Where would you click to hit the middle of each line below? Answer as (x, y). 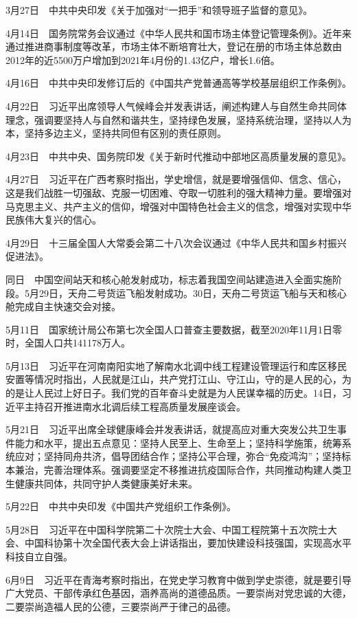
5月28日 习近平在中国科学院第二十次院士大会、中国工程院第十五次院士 (166, 529)
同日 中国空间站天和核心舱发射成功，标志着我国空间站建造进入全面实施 (169, 279)
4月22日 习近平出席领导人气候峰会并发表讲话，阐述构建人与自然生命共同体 (176, 106)
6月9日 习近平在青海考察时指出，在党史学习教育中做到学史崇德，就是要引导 (178, 579)
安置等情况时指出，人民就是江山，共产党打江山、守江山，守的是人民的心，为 (178, 379)
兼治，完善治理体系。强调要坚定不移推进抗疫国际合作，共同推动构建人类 (178, 470)
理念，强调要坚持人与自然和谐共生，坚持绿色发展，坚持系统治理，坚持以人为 (178, 119)
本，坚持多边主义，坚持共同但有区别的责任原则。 (116, 133)
